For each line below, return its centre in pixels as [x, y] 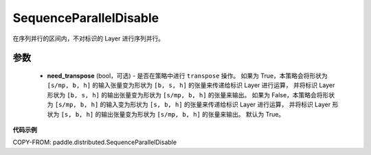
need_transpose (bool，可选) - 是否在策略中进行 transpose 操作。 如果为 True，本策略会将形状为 [187, 75]
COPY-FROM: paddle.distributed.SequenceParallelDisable [95, 142]
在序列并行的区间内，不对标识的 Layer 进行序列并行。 [89, 38]
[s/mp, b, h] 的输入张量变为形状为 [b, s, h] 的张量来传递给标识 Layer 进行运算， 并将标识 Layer [191, 85]
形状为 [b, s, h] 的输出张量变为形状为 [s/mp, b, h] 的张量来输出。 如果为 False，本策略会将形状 [191, 95]
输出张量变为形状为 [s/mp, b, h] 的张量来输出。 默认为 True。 [193, 114]
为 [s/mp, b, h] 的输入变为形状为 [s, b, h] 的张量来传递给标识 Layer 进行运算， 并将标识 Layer [189, 105]
